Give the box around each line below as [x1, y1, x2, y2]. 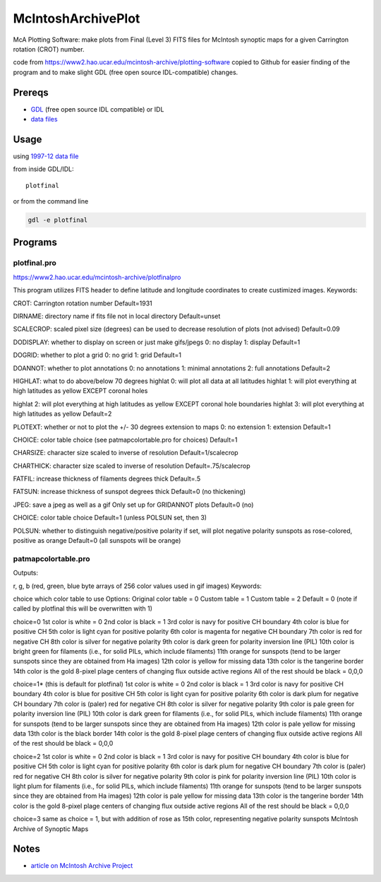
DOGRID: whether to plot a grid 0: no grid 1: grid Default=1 [13, 351, 181, 360]
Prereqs [13, 86, 49, 98]
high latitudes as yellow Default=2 [13, 410, 112, 418]
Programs [13, 237, 58, 249]
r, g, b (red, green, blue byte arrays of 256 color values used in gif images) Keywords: [13, 582, 262, 590]
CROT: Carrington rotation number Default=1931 [13, 299, 153, 307]
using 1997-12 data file [13, 152, 79, 160]
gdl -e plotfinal [28, 216, 88, 224]
